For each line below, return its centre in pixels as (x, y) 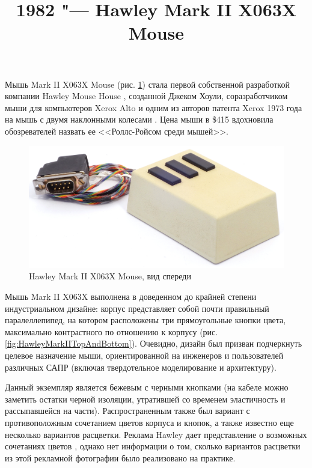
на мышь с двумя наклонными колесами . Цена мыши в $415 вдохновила (139, 119)
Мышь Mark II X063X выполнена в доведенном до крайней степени (131, 296)
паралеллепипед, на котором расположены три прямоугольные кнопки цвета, (145, 320)
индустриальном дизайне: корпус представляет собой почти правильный (137, 308)
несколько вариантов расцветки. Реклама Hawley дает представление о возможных (156, 434)
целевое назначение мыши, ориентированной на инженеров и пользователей (144, 355)
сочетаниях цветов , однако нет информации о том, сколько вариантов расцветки (153, 446)
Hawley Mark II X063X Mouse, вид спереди (110, 276)
